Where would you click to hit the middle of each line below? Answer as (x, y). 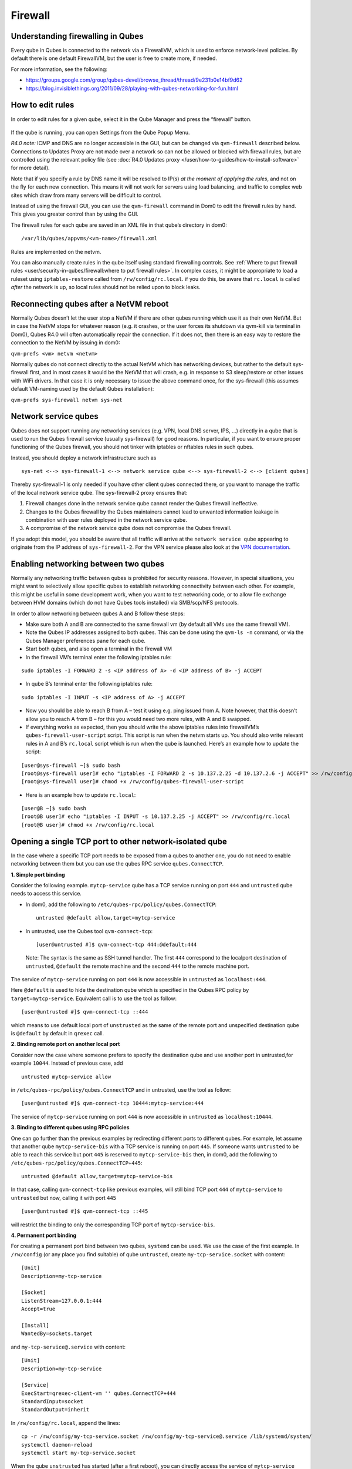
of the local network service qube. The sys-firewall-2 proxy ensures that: (99, 492)
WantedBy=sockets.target (57, 1334)
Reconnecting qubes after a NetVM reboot (90, 303)
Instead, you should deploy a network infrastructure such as (84, 458)
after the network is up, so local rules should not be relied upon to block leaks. (106, 287)
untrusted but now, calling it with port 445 (64, 1198)
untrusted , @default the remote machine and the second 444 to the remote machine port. (137, 966)
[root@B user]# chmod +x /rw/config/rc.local (88, 825)
